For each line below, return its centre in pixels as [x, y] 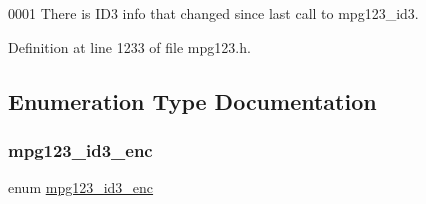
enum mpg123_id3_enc [81, 187]
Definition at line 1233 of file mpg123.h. [129, 46]
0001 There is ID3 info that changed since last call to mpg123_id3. [213, 13]
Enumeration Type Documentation [192, 100]
